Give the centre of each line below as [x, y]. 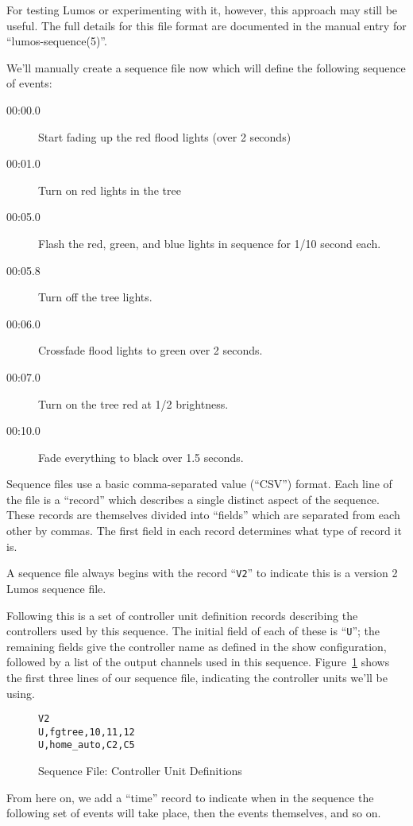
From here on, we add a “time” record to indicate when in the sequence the [190, 797]
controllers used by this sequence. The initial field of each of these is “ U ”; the [193, 631]
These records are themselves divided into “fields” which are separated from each [203, 515]
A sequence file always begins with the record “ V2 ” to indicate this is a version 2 [202, 573]
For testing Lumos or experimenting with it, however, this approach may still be [202, 10]
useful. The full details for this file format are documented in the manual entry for [206, 25]
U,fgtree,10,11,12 [87, 732]
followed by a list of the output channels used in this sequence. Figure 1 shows [198, 662]
